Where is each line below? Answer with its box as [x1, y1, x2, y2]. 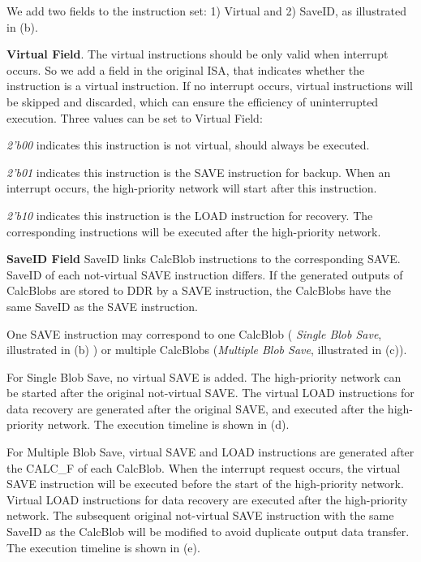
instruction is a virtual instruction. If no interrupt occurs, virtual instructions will [6, 77, 413, 94]
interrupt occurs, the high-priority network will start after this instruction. [6, 179, 377, 197]
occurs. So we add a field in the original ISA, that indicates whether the [6, 61, 365, 78]
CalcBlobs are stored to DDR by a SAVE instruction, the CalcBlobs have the [6, 282, 392, 299]
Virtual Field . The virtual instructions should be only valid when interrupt [6, 45, 389, 63]
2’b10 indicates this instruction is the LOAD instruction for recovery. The [6, 206, 373, 223]
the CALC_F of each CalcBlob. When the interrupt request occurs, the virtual [6, 459, 401, 476]
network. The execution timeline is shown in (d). [47, 416, 290, 433]
